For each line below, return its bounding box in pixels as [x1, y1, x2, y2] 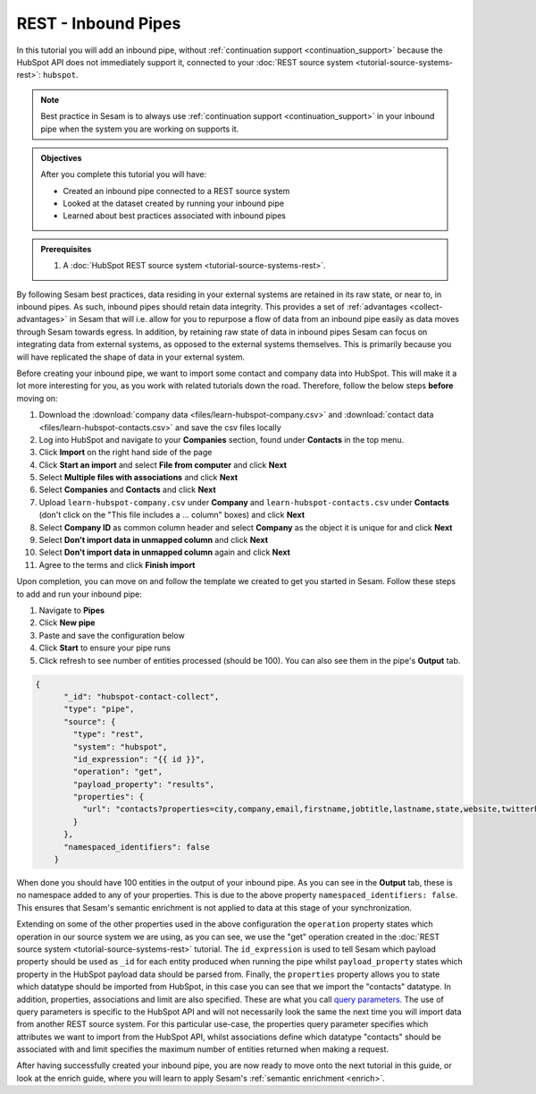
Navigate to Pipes [38, 605, 105, 615]
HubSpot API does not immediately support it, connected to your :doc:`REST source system [16, 56, 354, 67]
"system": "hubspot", [72, 742, 168, 751]
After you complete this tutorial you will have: [40, 169, 207, 180]
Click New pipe [38, 617, 96, 628]
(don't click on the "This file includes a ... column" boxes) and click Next [38, 510, 306, 521]
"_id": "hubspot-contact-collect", [63, 691, 220, 701]
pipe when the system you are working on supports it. [40, 123, 239, 134]
